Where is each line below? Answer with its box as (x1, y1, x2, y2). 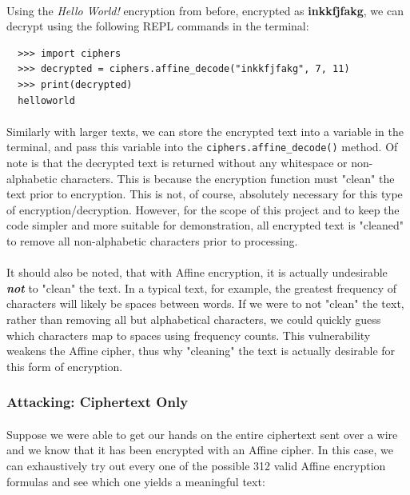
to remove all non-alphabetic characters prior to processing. (6, 232, 298, 249)
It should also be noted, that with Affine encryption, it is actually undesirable (6, 264, 388, 281)
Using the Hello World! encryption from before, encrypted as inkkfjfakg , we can (6, 2, 404, 18)
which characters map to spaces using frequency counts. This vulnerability (6, 326, 371, 343)
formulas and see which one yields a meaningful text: (6, 473, 265, 489)
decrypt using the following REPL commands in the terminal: (6, 18, 309, 34)
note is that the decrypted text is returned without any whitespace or (6, 154, 348, 170)
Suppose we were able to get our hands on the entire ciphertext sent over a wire (6, 425, 398, 442)
